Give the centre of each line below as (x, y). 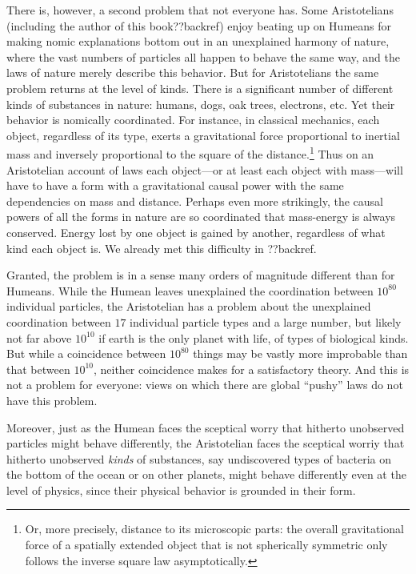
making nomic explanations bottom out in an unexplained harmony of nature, (198, 41)
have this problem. (52, 400)
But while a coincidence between (86, 353)
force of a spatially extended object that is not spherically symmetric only (206, 545)
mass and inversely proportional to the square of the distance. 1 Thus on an (190, 153)
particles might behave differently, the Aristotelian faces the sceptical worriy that (206, 443)
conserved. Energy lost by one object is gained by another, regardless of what (196, 232)
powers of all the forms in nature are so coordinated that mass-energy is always (201, 217)
